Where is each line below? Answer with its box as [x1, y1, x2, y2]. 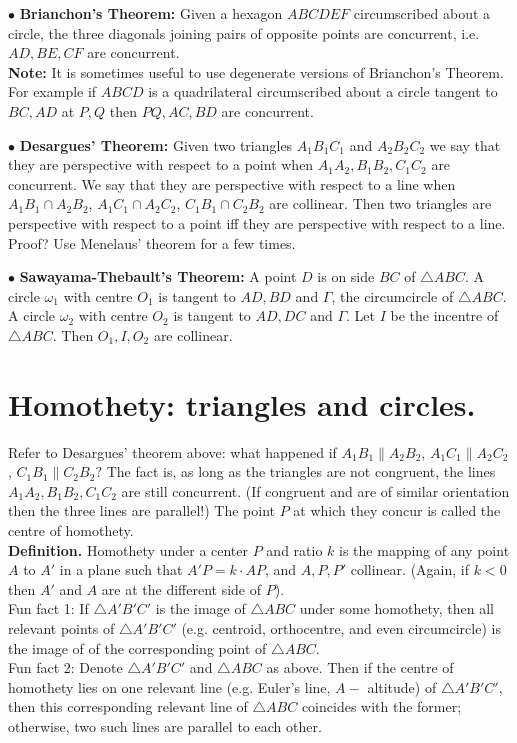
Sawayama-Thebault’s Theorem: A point [19, 266, 297, 287]
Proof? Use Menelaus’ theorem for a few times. [8, 232, 296, 253]
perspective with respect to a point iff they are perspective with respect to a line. [8, 212, 506, 233]
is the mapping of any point [339, 539, 510, 560]
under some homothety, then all [299, 598, 494, 619]
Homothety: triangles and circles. [8, 383, 476, 424]
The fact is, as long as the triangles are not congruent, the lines [106, 461, 496, 482]
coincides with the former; [301, 696, 462, 717]
